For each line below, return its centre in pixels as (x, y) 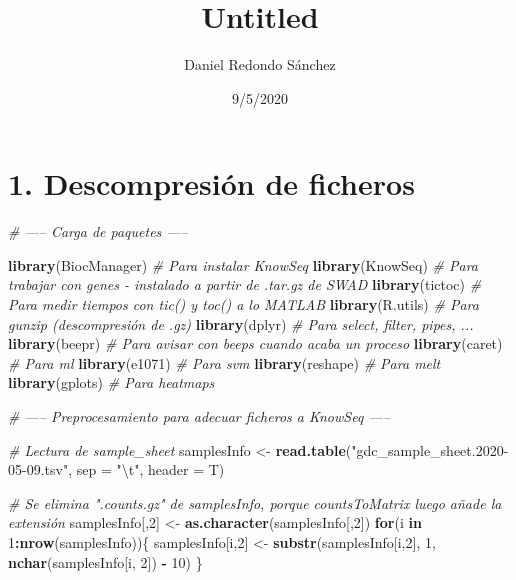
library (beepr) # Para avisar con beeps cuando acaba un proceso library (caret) (255, 343)
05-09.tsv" (38, 469)
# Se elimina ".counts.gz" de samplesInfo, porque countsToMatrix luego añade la (255, 502)
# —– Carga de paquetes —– (98, 231)
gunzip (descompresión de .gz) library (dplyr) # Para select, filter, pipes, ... (241, 323)
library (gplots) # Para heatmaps (111, 382)
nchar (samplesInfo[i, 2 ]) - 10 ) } (105, 561)
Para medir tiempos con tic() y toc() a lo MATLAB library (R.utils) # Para (243, 304)
